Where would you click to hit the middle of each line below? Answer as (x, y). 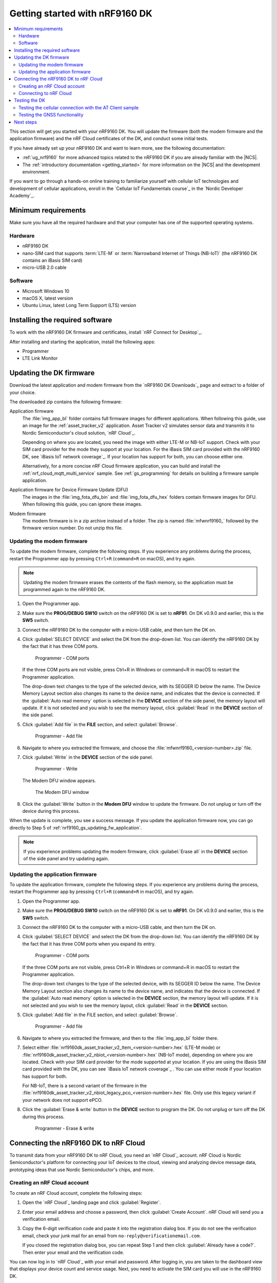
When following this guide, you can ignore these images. (82, 504)
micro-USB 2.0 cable (44, 267)
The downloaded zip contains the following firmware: (66, 402)
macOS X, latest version (48, 298)
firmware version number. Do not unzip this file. (73, 528)
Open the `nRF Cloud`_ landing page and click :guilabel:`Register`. (92, 1202)
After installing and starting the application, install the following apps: (83, 342)
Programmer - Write (56, 769)
